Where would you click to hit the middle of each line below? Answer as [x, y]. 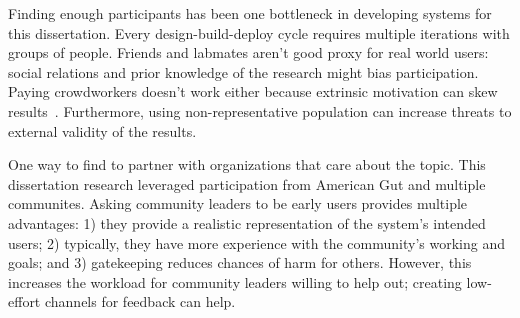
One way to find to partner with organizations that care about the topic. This [247, 164]
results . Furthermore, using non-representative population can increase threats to [260, 110]
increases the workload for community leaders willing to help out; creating [235, 281]
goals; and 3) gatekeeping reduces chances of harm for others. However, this [240, 262]
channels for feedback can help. [140, 301]
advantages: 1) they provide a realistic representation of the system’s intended [247, 222]
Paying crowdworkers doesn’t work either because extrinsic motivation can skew [253, 91]
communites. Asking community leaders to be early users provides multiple [238, 203]
